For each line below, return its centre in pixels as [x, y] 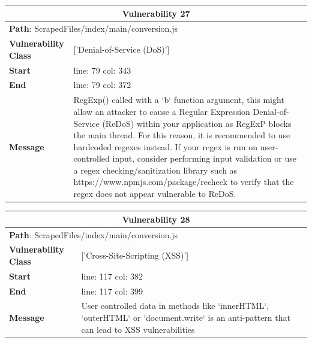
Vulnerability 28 [156, 219]
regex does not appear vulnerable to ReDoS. [155, 194]
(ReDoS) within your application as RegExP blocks [197, 123]
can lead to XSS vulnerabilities [138, 329]
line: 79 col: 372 [102, 85]
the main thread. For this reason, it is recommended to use [182, 135]
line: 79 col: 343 [102, 70]
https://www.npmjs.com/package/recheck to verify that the [184, 182]
